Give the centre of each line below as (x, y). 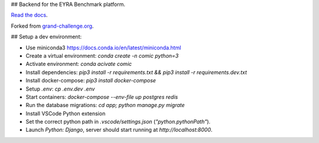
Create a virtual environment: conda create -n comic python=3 (102, 55)
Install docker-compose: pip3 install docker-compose (91, 81)
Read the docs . (29, 15)
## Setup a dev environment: (46, 37)
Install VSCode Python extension (66, 113)
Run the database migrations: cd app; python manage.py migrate (105, 105)
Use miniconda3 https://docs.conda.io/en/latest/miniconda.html (103, 48)
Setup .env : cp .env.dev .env (60, 89)
